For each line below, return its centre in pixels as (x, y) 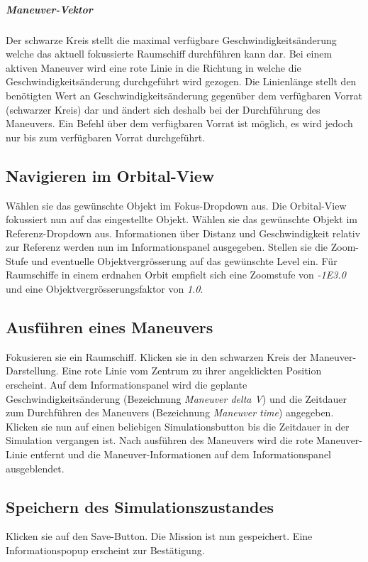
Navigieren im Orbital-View (110, 175)
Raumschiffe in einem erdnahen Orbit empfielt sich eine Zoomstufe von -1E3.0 (176, 275)
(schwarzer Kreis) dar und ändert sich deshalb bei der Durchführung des (163, 109)
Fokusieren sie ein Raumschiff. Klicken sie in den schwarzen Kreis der (156, 356)
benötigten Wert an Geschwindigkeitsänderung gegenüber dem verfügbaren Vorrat (184, 95)
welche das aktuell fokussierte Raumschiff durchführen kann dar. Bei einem (169, 54)
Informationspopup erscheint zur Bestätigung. (105, 550)
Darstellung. (32, 371)
